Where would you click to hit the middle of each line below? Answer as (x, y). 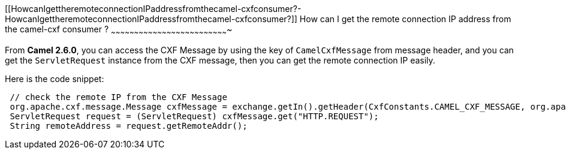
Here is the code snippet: (55, 78)
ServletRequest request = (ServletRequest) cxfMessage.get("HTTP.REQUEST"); (194, 116)
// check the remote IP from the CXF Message (118, 97)
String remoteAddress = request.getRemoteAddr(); (129, 126)
